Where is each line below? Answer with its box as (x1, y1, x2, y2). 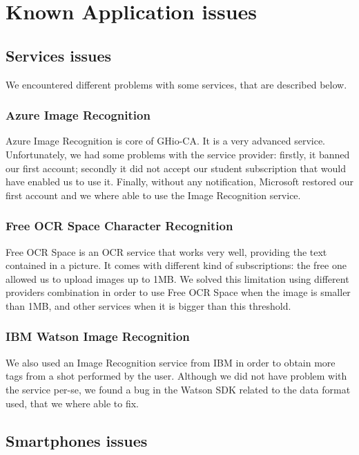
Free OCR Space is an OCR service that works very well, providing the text (6, 244, 327, 259)
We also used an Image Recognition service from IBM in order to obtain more (6, 355, 336, 369)
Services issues (6, 44, 112, 66)
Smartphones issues (6, 429, 148, 451)
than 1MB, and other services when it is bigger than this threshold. (6, 298, 291, 313)
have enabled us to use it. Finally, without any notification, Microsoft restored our (6, 174, 353, 189)
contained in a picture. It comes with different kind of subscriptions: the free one (6, 258, 347, 272)
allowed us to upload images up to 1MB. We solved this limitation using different (6, 271, 349, 286)
